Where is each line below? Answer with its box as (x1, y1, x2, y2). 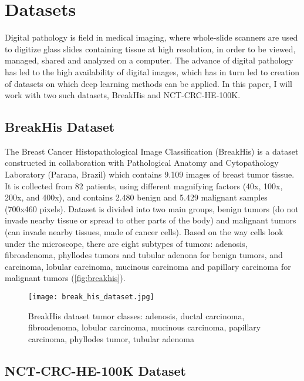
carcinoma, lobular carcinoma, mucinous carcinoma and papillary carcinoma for (5, 260, 291, 272)
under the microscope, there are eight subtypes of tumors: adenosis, (5, 237, 248, 249)
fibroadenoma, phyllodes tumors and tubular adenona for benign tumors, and (5, 249, 283, 261)
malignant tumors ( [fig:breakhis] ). (5, 272, 126, 284)
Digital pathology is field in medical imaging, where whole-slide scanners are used (5, 31, 298, 44)
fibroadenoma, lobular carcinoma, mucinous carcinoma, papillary (28, 321, 261, 333)
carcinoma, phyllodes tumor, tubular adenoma (28, 332, 194, 345)
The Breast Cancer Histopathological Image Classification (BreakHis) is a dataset (5, 145, 299, 157)
